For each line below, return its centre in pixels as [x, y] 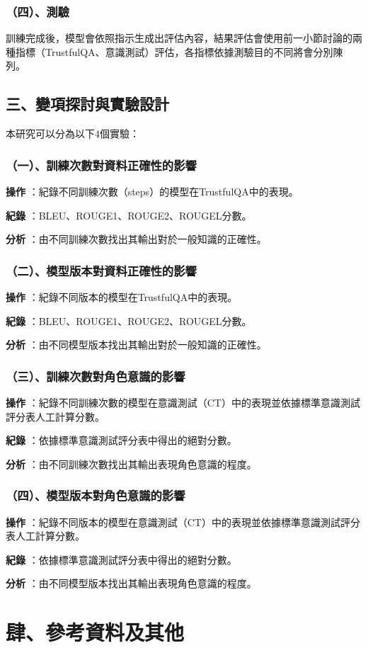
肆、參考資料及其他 [95, 632]
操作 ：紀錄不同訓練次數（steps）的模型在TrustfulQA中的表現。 [152, 192]
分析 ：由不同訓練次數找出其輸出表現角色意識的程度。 [131, 464]
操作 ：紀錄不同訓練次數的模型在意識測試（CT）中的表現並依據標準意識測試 [183, 403]
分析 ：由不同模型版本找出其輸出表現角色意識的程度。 [131, 583]
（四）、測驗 [38, 11]
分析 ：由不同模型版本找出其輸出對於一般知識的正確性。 [136, 345]
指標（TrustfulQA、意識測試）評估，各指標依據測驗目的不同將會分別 [174, 51]
